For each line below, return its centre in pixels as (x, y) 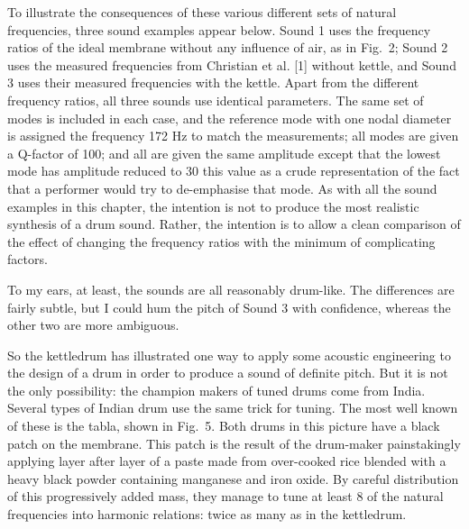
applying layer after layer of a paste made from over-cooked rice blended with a (227, 461)
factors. (28, 259)
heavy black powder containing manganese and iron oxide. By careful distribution (233, 478)
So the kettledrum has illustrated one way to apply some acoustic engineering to (229, 355)
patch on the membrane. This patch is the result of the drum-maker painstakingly (234, 443)
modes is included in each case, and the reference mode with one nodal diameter (230, 118)
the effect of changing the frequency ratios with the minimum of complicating (221, 241)
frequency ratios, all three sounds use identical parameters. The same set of (216, 100)
